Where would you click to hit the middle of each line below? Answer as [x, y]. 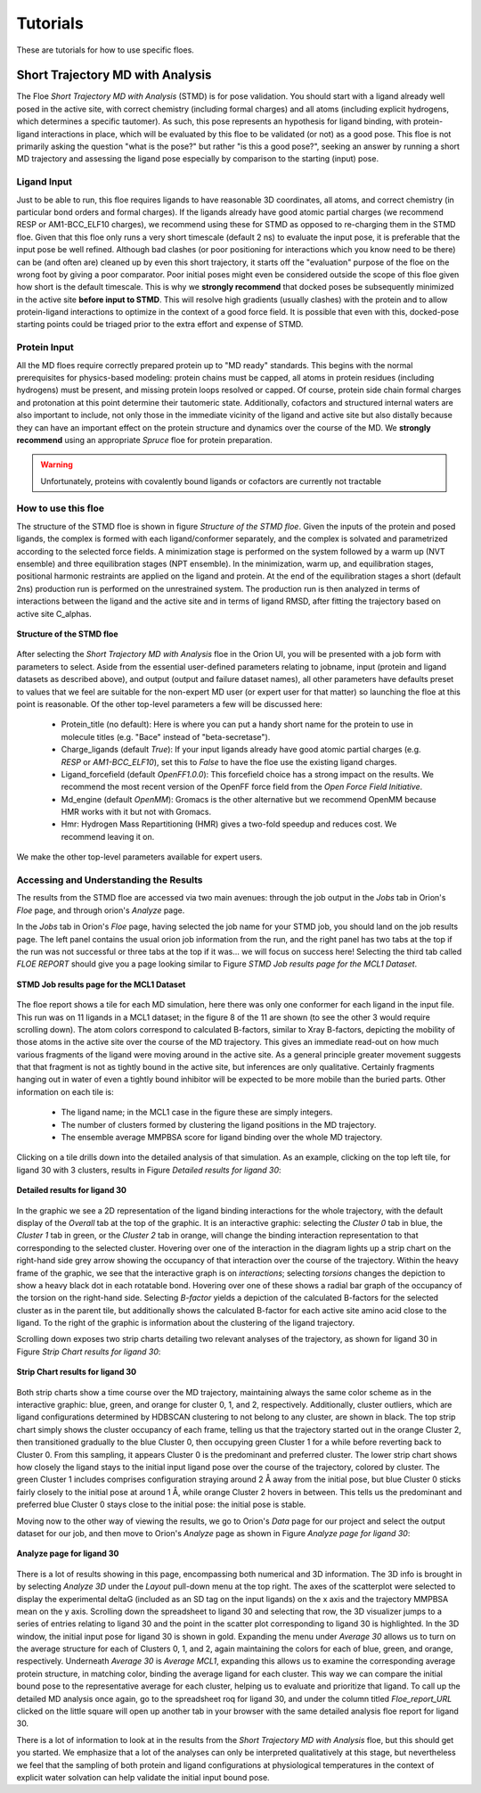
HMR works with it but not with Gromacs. [136, 812]
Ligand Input [45, 182]
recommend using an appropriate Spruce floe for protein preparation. [144, 440]
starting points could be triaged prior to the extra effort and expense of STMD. [160, 325]
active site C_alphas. [54, 613]
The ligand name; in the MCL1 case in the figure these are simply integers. [197, 1112]
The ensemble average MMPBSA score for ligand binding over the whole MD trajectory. [222, 1138]
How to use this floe [60, 508]
